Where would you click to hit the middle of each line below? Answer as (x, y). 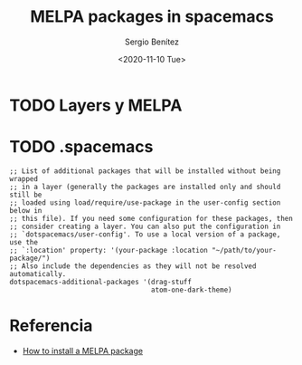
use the (24, 242)
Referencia (51, 326)
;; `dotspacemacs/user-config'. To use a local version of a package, (145, 234)
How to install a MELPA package (82, 351)
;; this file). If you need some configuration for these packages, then (151, 218)
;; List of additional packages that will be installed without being (145, 171)
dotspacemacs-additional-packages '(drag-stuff (101, 282)
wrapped (24, 178)
